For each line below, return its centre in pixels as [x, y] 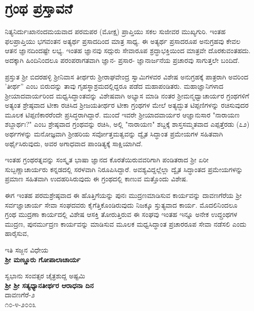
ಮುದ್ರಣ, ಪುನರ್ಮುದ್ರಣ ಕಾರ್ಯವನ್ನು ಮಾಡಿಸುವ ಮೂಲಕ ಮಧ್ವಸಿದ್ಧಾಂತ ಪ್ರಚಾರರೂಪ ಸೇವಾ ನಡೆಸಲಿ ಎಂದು [126, 224]
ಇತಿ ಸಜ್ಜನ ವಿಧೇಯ [27, 250]
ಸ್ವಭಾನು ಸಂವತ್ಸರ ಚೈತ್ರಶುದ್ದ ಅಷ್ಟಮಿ [45, 276]
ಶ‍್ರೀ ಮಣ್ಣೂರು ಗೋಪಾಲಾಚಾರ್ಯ [43, 259]
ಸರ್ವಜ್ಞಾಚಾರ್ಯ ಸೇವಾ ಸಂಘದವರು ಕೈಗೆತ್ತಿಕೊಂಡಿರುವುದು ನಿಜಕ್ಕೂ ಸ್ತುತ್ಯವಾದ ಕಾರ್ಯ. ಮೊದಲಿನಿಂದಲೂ [121, 204]
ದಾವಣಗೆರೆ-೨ [20, 295]
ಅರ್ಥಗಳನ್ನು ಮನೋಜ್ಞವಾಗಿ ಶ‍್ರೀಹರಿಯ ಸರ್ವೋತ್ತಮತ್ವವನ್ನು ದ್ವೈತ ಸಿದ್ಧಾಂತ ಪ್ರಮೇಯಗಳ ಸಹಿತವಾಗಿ [114, 134]
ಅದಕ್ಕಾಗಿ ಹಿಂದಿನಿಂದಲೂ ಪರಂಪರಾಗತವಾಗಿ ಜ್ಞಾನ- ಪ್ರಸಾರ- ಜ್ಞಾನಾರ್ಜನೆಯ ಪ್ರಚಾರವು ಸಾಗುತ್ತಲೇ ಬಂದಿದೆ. [122, 60]
